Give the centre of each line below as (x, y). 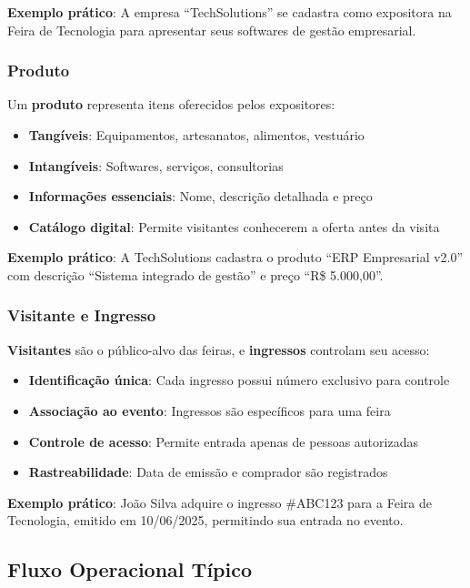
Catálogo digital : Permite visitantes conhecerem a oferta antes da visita (234, 226)
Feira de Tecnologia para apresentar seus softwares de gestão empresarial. (212, 30)
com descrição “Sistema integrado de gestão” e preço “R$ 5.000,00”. (195, 274)
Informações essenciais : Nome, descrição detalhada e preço (200, 196)
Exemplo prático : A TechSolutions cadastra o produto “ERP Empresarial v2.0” (235, 257)
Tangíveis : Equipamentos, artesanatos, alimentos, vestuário (196, 135)
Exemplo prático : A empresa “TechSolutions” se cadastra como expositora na (230, 12)
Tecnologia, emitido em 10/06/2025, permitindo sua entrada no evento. (205, 520)
